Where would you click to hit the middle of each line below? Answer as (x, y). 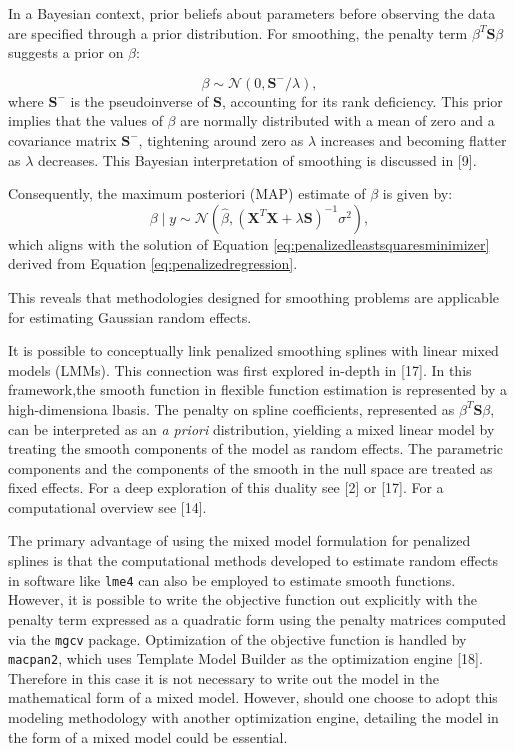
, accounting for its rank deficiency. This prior (362, 100)
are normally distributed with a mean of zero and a (337, 120)
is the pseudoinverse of (139, 100)
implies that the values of (85, 120)
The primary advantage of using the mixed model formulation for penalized (239, 540)
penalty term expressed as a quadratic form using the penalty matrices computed (257, 618)
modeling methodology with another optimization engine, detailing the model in (253, 717)
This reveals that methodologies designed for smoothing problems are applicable (254, 296)
